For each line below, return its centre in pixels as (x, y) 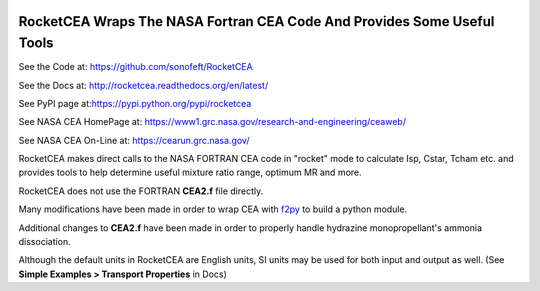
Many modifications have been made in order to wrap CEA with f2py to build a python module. (213, 209)
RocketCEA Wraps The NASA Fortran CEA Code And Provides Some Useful (256, 21)
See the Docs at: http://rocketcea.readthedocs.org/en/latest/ (143, 85)
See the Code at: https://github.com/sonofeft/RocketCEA (136, 67)
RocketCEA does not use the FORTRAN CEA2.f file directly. (141, 191)
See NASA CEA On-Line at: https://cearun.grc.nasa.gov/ (134, 140)
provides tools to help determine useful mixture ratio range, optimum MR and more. (190, 172)
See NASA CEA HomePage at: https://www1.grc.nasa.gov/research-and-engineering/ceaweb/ (212, 122)
